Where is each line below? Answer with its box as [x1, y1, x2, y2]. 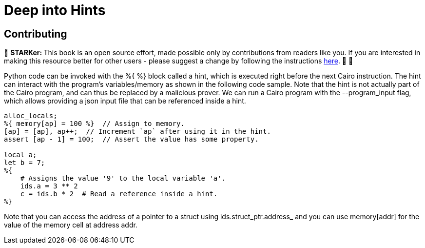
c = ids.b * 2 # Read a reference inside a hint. [20, 190, 218, 198]
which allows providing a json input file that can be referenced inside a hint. [4, 97, 246, 105]
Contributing [4, 27, 67, 40]
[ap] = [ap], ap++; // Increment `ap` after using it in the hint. [4, 127, 271, 136]
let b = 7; [4, 159, 45, 167]
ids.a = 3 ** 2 [20, 182, 78, 190]
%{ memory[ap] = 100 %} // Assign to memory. [4, 120, 185, 128]
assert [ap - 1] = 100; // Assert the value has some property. [4, 135, 259, 144]
